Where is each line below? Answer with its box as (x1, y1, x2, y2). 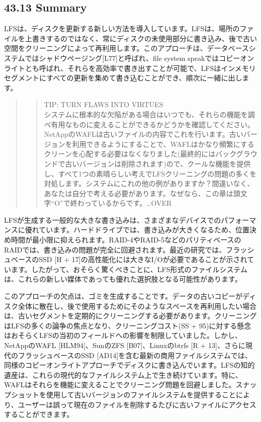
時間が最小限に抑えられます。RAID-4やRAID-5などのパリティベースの (11, 234, 241, 245)
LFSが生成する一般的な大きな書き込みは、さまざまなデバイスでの (4, 214, 221, 225)
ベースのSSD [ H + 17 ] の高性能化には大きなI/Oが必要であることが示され (11, 254, 247, 265)
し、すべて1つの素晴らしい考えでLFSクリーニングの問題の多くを (44, 168, 257, 179)
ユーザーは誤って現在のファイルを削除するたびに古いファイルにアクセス (18, 399, 256, 409)
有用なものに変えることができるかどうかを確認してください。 (51, 119, 255, 129)
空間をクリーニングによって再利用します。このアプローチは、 (4, 43, 207, 53)
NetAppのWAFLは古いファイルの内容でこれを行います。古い (44, 129, 243, 139)
